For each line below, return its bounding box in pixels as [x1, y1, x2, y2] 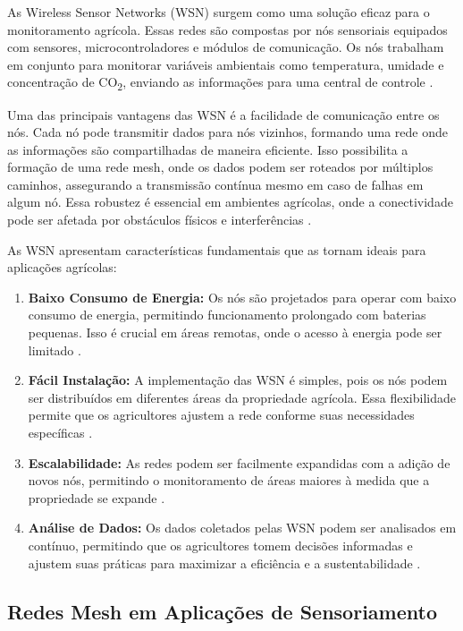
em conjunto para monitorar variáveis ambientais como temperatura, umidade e [7, 55, 444, 73]
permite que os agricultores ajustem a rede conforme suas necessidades [28, 405, 415, 424]
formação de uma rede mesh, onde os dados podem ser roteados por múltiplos [7, 158, 434, 176]
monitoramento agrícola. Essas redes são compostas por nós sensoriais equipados [7, 20, 448, 38]
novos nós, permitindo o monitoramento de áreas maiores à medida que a [28, 471, 430, 490]
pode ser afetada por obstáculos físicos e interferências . [7, 210, 312, 229]
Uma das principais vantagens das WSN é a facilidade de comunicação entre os [7, 105, 440, 124]
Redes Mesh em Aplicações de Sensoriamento [7, 597, 437, 625]
